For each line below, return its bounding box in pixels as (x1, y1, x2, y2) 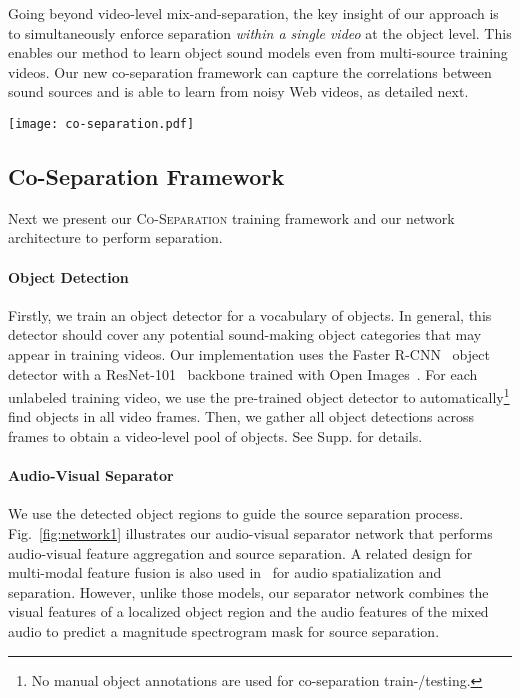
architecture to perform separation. (8, 227, 223, 248)
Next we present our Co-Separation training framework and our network (8, 207, 455, 228)
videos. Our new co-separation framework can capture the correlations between (8, 61, 492, 82)
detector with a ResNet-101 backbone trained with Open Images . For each (8, 363, 478, 384)
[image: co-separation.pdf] (8, 116, 195, 131)
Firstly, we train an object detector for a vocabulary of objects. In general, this (8, 304, 492, 325)
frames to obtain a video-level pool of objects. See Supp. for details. (8, 426, 423, 447)
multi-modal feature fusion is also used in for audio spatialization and (8, 562, 442, 583)
